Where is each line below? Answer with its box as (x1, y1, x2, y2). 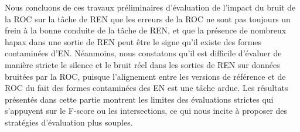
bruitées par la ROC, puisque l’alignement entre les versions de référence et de (5, 70, 286, 82)
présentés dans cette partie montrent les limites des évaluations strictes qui (5, 93, 274, 105)
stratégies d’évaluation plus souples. (5, 116, 133, 128)
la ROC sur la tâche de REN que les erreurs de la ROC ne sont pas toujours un (5, 12, 291, 25)
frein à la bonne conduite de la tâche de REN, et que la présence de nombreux (5, 24, 287, 36)
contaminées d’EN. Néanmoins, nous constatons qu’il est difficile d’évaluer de (5, 47, 282, 59)
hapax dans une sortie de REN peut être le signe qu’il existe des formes (5, 35, 262, 48)
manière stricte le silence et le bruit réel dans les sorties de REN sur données (5, 58, 280, 70)
